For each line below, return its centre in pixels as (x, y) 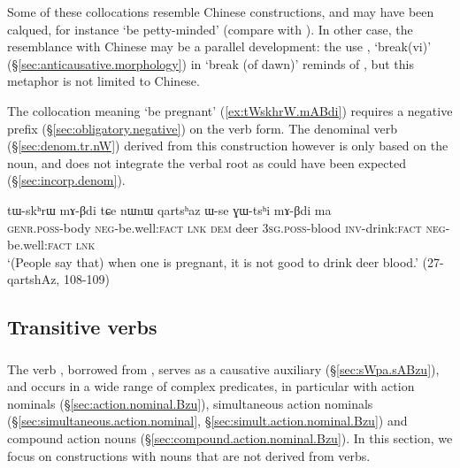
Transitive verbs (82, 327)
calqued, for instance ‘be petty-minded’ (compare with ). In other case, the (210, 29)
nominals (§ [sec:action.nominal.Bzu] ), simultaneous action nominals (190, 403)
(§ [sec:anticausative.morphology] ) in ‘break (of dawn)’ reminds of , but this (211, 63)
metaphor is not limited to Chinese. (103, 81)
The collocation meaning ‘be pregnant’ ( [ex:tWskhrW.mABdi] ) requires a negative (230, 110)
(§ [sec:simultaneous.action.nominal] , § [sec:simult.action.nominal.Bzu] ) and (207, 421)
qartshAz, (34, 279)
